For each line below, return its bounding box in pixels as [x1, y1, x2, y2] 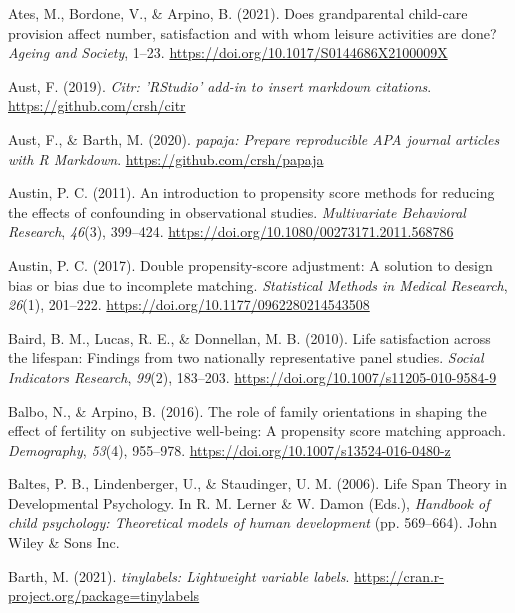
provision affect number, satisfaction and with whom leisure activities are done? [8, 22, 497, 43]
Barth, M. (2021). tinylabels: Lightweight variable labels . [8, 565, 350, 586]
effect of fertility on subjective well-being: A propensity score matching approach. [8, 420, 506, 441]
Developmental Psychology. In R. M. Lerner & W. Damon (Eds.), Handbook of [8, 492, 490, 513]
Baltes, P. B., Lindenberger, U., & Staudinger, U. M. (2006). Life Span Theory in [8, 473, 508, 494]
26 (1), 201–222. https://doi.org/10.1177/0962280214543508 [8, 294, 370, 315]
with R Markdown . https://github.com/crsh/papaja [8, 148, 324, 169]
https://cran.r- [354, 565, 445, 586]
